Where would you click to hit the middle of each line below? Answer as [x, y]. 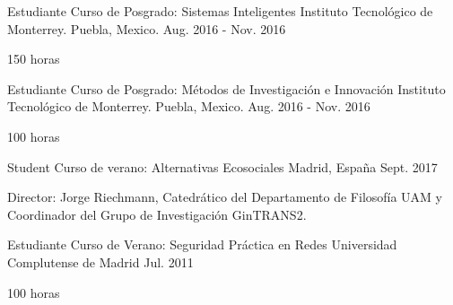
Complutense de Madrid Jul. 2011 [100, 261]
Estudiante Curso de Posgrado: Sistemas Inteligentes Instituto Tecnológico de [220, 11]
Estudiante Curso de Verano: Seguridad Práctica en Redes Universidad [202, 244]
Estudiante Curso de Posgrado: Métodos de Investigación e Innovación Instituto [226, 88]
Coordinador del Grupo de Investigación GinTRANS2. [157, 214]
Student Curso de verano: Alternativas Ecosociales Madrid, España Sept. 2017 [222, 166]
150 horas [34, 59]
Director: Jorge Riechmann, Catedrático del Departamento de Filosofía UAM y [225, 197]
